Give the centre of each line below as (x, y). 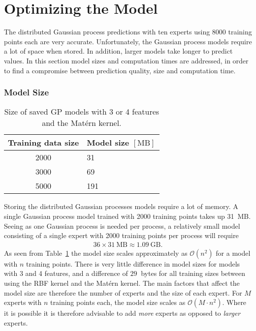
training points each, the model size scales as (118, 302)
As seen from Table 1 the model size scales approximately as (96, 253)
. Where (234, 302)
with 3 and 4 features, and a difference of (66, 273)
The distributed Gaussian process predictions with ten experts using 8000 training (128, 32)
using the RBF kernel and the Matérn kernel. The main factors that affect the (122, 283)
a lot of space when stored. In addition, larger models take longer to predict (118, 51)
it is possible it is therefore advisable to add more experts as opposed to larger (122, 313)
